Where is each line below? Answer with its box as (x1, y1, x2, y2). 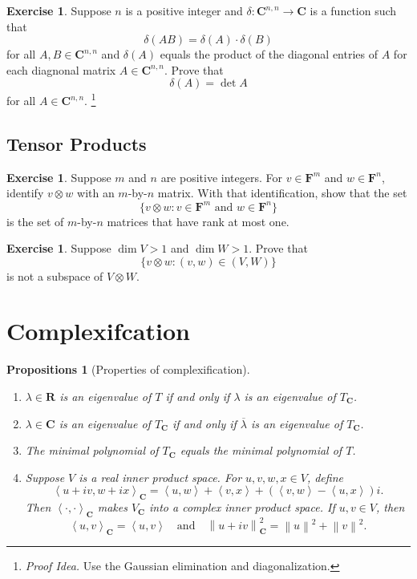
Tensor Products (6, 132, 147, 156)
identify (6, 184, 44, 201)
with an (77, 184, 115, 201)
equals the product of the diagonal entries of (160, 46, 379, 63)
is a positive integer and (125, 2, 243, 18)
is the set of (6, 213, 64, 229)
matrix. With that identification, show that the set (157, 184, 407, 201)
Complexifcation (6, 314, 190, 347)
